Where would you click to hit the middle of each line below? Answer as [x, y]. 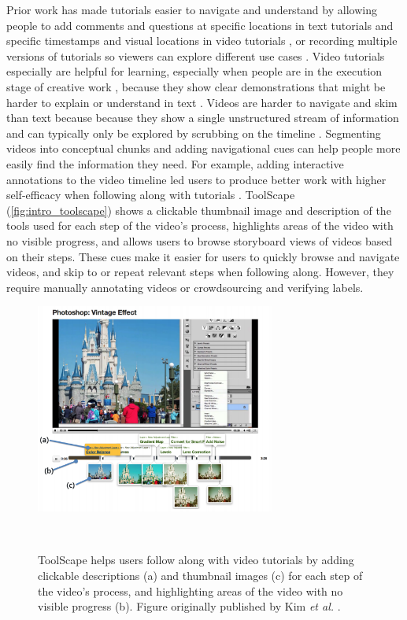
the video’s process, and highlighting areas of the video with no [191, 590]
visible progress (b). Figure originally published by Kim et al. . [189, 606]
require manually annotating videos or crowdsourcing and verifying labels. [185, 287]
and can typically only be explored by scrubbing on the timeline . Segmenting [194, 133]
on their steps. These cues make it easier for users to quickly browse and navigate [203, 256]
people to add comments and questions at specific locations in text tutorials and [200, 25]
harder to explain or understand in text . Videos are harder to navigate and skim [202, 102]
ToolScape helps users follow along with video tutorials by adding [196, 560]
